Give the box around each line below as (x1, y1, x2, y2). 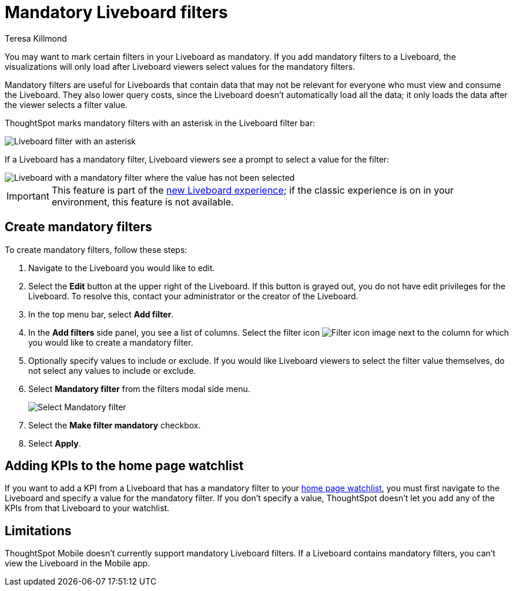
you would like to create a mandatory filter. (28, 337, 193, 347)
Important (6, 190, 49, 202)
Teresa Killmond (5, 33, 67, 43)
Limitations (5, 523, 72, 538)
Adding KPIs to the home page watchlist (5, 458, 244, 474)
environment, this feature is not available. (51, 195, 234, 208)
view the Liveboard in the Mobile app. (5, 558, 150, 569)
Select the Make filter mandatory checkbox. (28, 420, 201, 430)
